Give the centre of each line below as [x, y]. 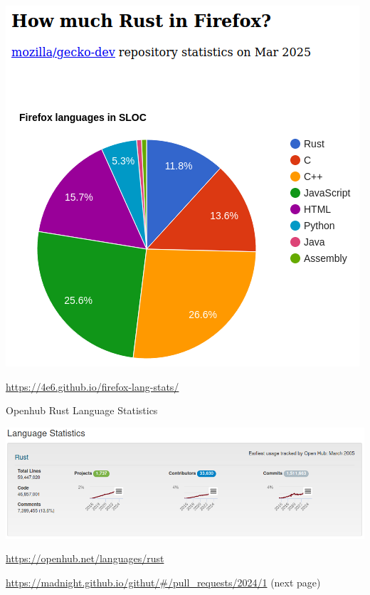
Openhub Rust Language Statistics [82, 410]
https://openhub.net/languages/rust [85, 558]
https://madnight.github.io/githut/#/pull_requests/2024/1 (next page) [163, 582]
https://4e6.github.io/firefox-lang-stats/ [92, 386]
